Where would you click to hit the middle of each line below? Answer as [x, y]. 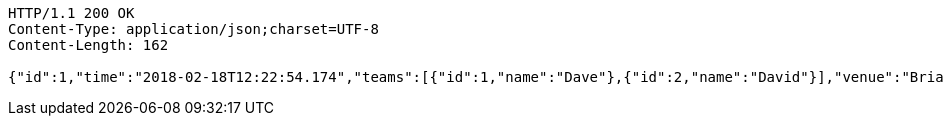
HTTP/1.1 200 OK [71, 13]
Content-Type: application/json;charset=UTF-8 [193, 29]
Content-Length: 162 [88, 45]
